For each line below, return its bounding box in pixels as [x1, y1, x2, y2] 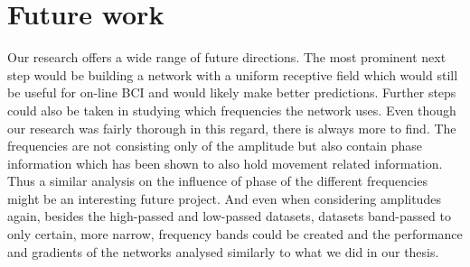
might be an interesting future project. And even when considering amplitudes [7, 189, 441, 207]
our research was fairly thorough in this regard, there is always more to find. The [7, 118, 456, 137]
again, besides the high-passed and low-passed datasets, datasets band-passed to [7, 207, 451, 226]
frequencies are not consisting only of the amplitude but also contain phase [7, 136, 422, 155]
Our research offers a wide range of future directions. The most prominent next [7, 48, 446, 67]
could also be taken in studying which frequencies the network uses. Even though [7, 100, 456, 119]
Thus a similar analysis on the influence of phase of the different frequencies [7, 171, 428, 190]
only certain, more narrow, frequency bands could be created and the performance [7, 225, 463, 244]
